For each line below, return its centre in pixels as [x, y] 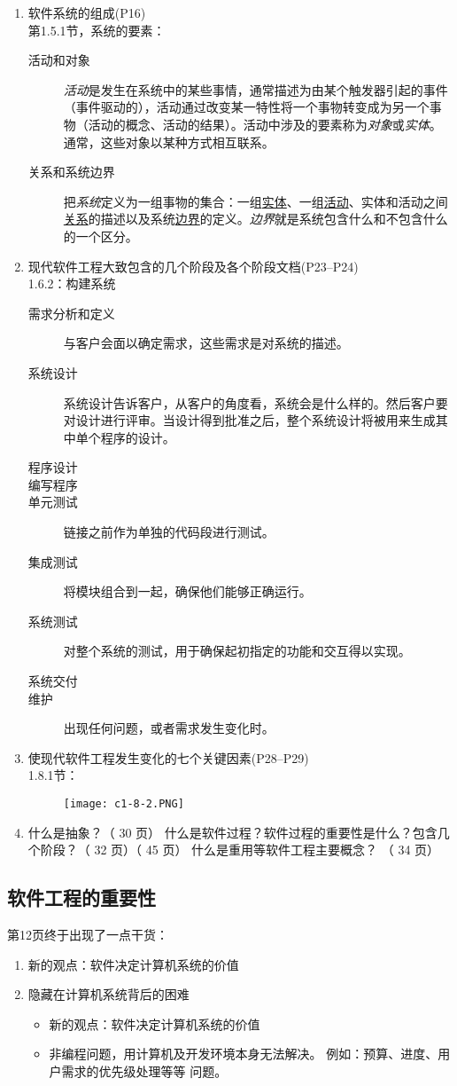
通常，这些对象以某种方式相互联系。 [169, 142]
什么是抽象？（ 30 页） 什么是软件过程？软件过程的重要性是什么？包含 [232, 832]
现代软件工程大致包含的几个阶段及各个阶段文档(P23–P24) [193, 266]
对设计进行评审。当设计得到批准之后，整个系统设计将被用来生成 [249, 420]
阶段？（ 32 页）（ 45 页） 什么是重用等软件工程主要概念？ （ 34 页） [240, 850]
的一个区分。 [101, 236]
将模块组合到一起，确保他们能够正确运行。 [187, 591]
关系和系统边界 [71, 172]
